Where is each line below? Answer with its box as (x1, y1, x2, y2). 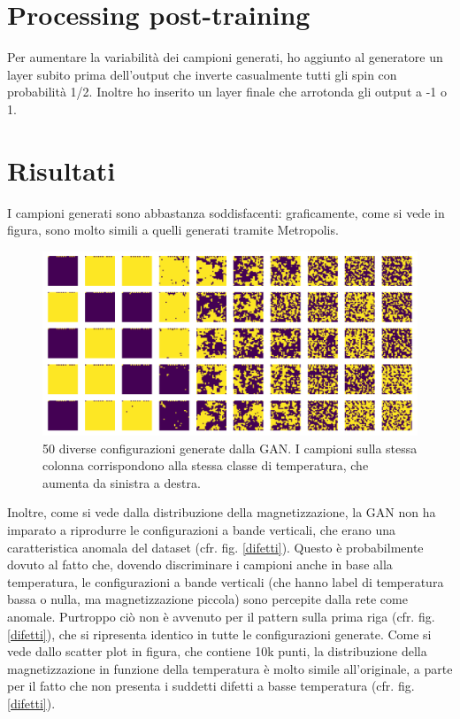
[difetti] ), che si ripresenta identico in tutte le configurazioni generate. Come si (7, 624, 432, 643)
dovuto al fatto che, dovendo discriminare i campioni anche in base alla (7, 555, 393, 574)
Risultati (7, 151, 116, 188)
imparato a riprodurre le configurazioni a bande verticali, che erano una (7, 521, 396, 539)
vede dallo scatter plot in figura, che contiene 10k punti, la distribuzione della (7, 642, 427, 661)
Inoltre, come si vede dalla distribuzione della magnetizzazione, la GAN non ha (7, 503, 436, 522)
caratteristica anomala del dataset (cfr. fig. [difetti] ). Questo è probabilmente (7, 537, 424, 556)
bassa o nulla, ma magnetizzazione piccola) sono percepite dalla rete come (7, 590, 408, 608)
